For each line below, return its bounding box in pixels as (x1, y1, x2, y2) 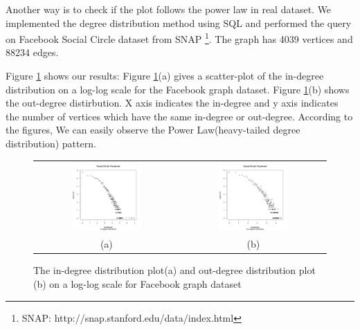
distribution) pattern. (6, 136, 96, 150)
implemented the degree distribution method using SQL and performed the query (6, 15, 352, 30)
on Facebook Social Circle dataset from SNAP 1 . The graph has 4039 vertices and (6, 30, 353, 46)
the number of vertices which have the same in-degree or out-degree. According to (6, 109, 353, 123)
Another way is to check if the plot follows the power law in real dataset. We (6, 2, 332, 16)
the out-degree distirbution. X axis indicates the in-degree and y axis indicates (6, 95, 339, 110)
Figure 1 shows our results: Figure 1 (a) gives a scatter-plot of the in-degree (6, 68, 324, 83)
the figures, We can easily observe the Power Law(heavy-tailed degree (6, 122, 300, 137)
